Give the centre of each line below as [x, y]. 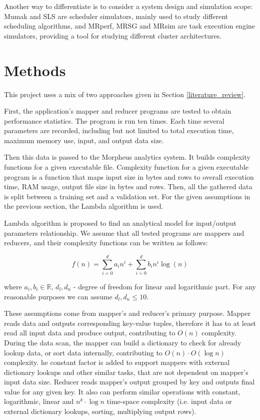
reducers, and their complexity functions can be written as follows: [106, 243]
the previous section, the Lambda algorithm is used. [84, 206]
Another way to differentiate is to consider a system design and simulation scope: [128, 6]
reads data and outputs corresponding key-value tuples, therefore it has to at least [130, 323]
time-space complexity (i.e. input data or [169, 401]
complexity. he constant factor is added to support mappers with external [117, 362]
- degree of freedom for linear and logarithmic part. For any [164, 286]
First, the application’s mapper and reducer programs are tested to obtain [118, 111]
